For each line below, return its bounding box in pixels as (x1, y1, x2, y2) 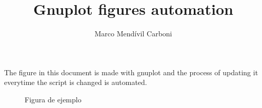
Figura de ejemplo (25, 94, 82, 104)
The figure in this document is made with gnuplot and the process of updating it (4, 67, 258, 77)
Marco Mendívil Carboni (94, 28, 172, 39)
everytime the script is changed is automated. (4, 77, 147, 88)
